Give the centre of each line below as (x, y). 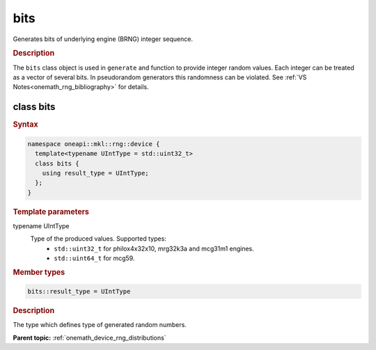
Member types (39, 272)
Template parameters (51, 212)
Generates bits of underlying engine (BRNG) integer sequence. (103, 39)
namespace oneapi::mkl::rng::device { (94, 144)
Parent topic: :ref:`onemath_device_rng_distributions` (89, 337)
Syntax (25, 125)
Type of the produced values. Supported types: (98, 239)
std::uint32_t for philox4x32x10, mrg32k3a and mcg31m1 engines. (154, 248)
